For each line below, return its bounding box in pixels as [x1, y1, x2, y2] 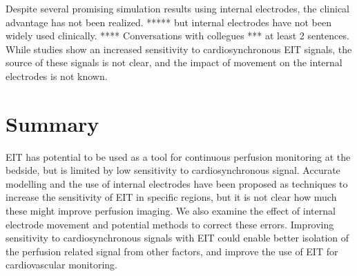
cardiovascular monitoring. [6, 257, 117, 272]
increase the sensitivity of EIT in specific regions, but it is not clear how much [6, 190, 337, 204]
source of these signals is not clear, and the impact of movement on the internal [6, 55, 342, 70]
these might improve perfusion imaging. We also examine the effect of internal [6, 204, 336, 218]
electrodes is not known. [6, 68, 108, 83]
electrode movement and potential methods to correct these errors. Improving [6, 217, 334, 231]
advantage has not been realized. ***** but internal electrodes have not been [6, 14, 331, 29]
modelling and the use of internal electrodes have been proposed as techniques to [6, 176, 348, 190]
